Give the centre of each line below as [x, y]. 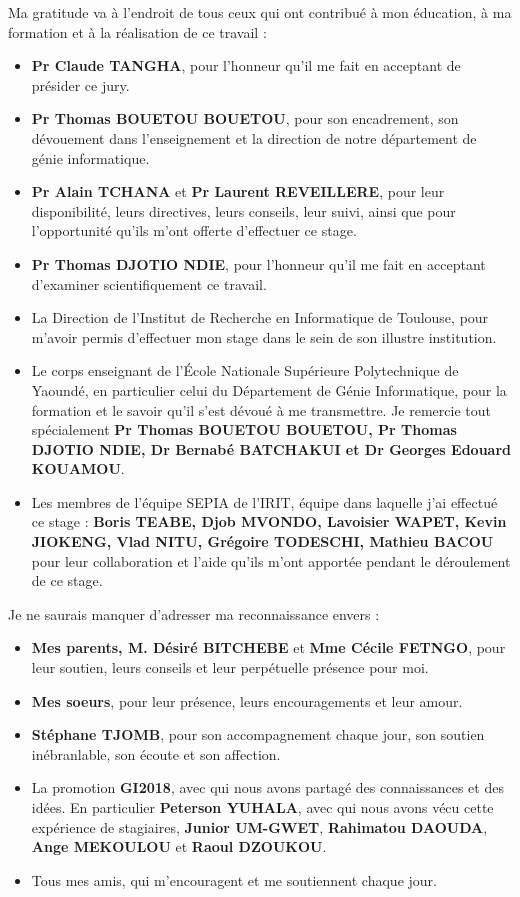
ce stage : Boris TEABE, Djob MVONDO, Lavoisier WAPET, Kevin [269, 521]
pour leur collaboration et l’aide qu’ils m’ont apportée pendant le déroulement [271, 560]
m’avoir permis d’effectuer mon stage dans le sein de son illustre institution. [264, 336]
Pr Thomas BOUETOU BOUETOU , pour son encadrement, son [245, 118]
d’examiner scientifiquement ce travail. [149, 283]
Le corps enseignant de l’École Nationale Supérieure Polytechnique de [245, 370]
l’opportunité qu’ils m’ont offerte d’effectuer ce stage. [194, 230]
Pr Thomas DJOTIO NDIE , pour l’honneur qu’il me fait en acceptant [258, 263]
